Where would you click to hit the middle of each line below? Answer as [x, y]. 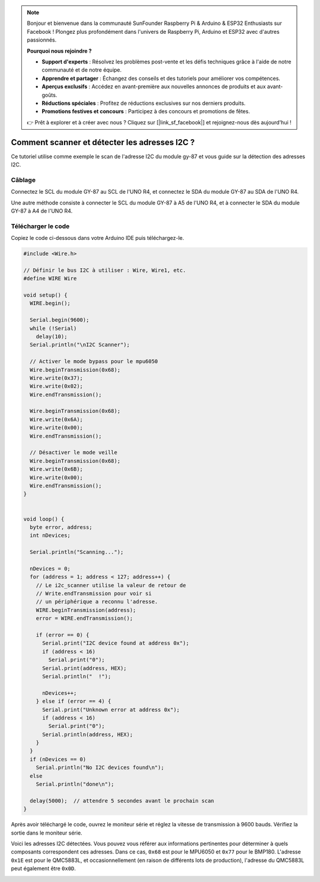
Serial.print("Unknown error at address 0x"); [111, 710]
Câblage [23, 179]
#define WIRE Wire [50, 279]
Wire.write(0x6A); [56, 419]
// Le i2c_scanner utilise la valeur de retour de [111, 585]
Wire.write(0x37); [56, 378]
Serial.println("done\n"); [75, 784]
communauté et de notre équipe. [82, 70]
